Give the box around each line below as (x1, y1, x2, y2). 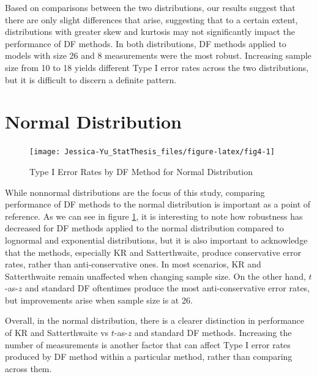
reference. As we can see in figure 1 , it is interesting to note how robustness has (5, 209, 303, 222)
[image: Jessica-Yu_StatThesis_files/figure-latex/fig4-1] (29, 147, 275, 157)
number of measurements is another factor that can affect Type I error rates (5, 338, 291, 351)
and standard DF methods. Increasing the (134, 326, 292, 339)
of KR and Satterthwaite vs (5, 326, 109, 339)
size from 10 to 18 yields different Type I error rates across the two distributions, (5, 61, 309, 73)
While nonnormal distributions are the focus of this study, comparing (5, 185, 265, 198)
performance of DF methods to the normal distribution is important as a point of (5, 198, 311, 211)
